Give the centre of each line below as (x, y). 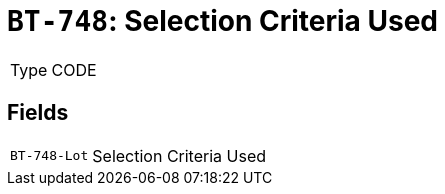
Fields (38, 113)
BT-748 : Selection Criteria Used (222, 21)
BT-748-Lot (49, 156)
